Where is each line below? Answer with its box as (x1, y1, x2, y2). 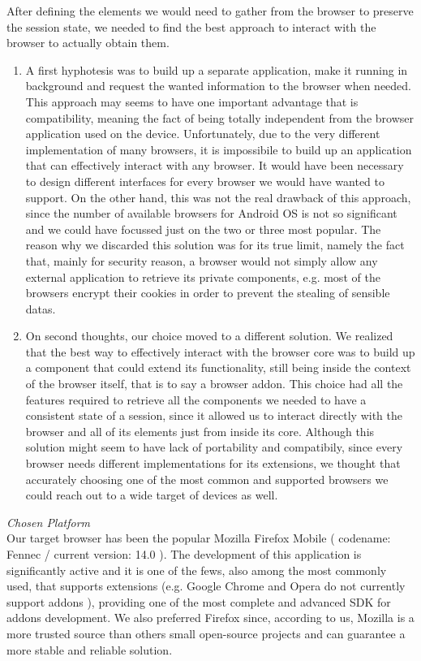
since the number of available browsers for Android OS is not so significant (25, 205, 397, 222)
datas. (25, 300, 56, 317)
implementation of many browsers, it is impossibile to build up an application (25, 140, 412, 158)
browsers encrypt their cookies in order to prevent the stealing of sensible (25, 284, 390, 301)
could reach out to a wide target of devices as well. (25, 486, 278, 503)
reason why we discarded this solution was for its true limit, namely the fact (25, 236, 405, 253)
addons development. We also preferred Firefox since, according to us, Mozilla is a (6, 609, 415, 626)
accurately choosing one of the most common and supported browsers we (25, 470, 389, 487)
